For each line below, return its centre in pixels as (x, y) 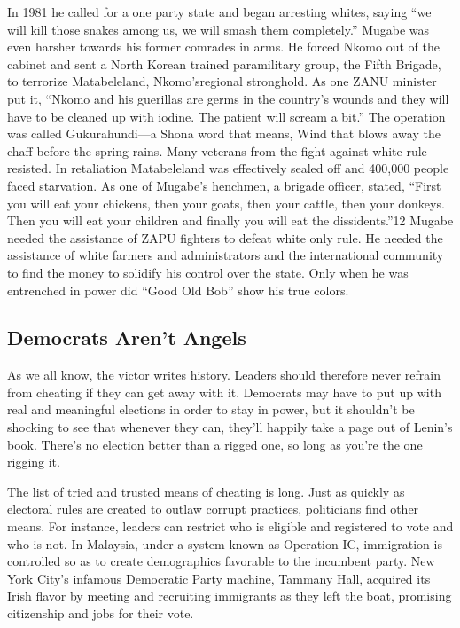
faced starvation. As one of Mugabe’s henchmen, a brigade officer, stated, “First (224, 185)
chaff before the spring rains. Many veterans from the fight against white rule (217, 150)
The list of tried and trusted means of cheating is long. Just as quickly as (206, 491)
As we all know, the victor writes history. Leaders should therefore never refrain (224, 375)
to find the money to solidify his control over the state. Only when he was (208, 272)
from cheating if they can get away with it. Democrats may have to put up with (224, 392)
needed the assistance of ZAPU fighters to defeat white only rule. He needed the (225, 237)
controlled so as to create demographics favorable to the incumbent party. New (221, 561)
